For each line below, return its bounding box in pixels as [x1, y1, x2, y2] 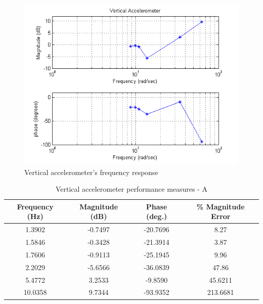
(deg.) [146, 211, 167, 222]
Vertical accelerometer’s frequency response [24, 166, 158, 177]
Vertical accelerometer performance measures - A [55, 184, 208, 194]
